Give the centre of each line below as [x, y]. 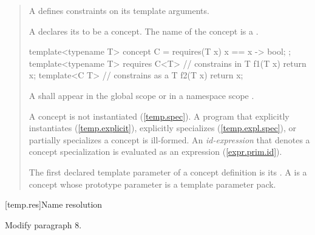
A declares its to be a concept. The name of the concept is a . [144, 31]
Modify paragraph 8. [43, 224]
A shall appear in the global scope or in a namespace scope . [141, 95]
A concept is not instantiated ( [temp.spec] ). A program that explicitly [159, 116]
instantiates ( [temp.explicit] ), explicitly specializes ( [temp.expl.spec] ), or [163, 128]
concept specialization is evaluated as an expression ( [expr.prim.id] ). [155, 152]
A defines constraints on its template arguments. [119, 10]
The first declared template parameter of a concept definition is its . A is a [168, 172]
